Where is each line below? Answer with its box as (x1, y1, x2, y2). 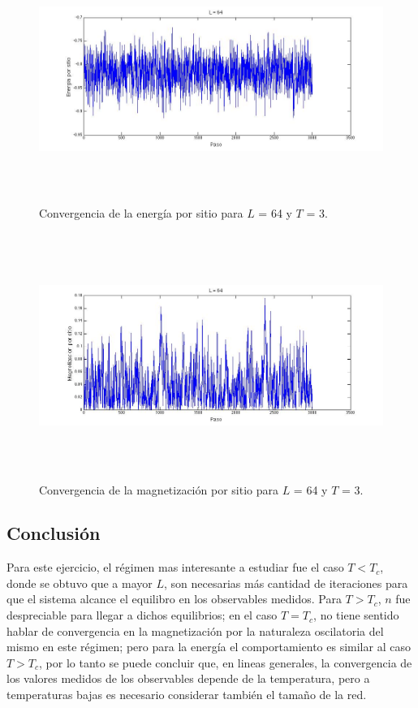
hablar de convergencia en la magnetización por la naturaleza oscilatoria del (6, 622, 384, 639)
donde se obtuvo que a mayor (6, 574, 153, 591)
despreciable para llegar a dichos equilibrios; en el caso (6, 607, 278, 624)
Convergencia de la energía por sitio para (39, 204, 243, 221)
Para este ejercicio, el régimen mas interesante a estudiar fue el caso (6, 559, 344, 576)
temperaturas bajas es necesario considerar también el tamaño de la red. (6, 686, 367, 703)
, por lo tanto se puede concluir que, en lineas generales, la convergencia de (39, 654, 412, 671)
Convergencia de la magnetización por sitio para (39, 481, 278, 498)
